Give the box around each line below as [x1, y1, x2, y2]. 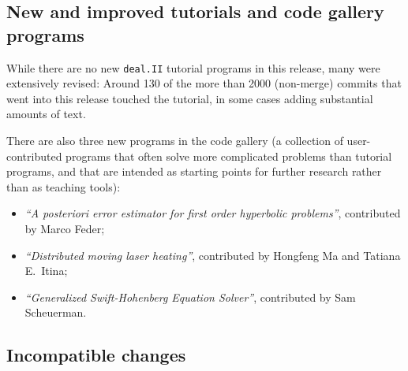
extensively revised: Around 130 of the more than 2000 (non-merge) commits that [6, 75, 402, 91]
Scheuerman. [24, 304, 87, 321]
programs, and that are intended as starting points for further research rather [6, 163, 382, 180]
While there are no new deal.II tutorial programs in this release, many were [6, 59, 380, 76]
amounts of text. [6, 106, 86, 122]
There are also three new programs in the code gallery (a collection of [6, 132, 343, 149]
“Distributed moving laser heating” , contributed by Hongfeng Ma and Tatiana [24, 247, 401, 263]
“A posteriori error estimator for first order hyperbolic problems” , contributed [24, 205, 401, 221]
